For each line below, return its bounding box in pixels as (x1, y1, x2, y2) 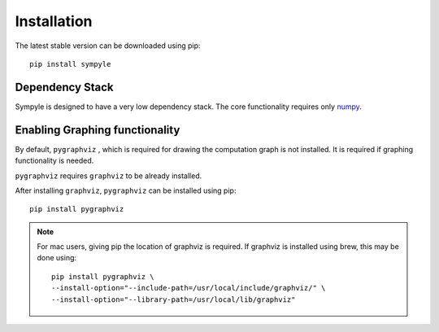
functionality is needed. (15, 155, 94, 166)
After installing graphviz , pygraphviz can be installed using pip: (15, 186, 237, 195)
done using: (37, 253, 77, 263)
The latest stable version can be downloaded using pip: (15, 41, 201, 50)
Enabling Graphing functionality (15, 123, 180, 137)
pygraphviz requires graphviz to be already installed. (15, 171, 202, 181)
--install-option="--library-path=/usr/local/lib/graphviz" (51, 295, 296, 304)
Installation (15, 12, 93, 30)
